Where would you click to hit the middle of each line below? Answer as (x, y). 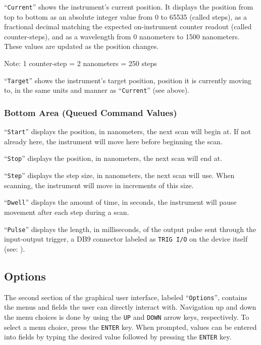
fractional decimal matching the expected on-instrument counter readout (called (128, 26)
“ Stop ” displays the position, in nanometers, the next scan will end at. (113, 158)
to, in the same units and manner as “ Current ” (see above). (97, 90)
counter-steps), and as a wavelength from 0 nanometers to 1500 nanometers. (122, 36)
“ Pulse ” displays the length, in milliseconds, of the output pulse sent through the (130, 229)
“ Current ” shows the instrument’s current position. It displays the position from (129, 7)
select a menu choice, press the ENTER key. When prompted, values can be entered (130, 327)
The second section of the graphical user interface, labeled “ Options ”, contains (126, 297)
